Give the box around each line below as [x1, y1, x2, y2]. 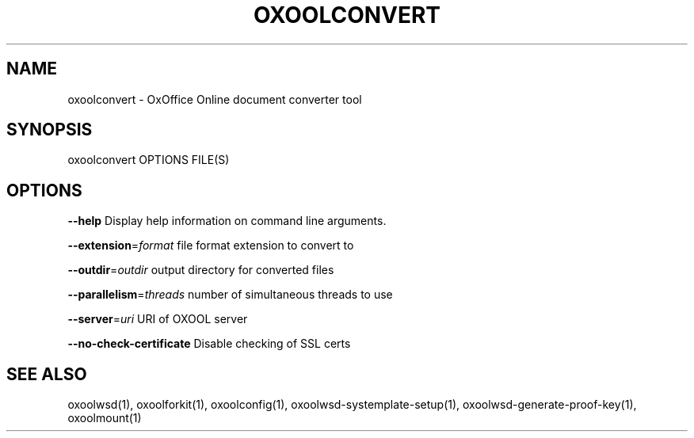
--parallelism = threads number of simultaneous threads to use [67, 288, 393, 302]
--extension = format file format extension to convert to [67, 238, 354, 253]
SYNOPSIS [6, 120, 93, 140]
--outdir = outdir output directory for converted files [67, 263, 334, 277]
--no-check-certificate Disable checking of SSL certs [67, 337, 351, 351]
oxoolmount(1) [67, 411, 142, 425]
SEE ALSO [6, 364, 87, 384]
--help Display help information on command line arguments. [67, 214, 387, 228]
